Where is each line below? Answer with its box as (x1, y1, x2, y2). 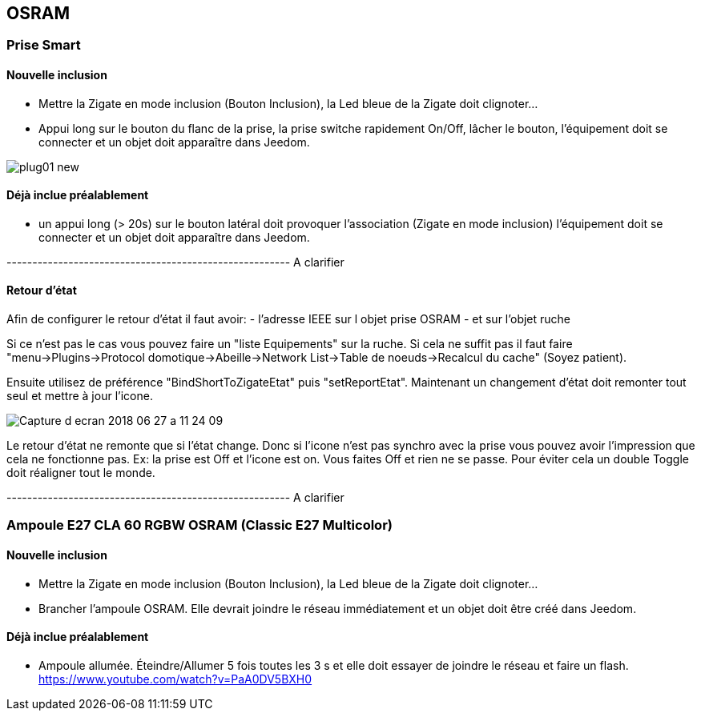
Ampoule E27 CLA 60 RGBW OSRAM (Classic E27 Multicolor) (6, 517, 393, 534)
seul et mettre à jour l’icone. (6, 389, 153, 403)
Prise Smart (6, 37, 81, 54)
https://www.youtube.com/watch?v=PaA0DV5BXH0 (38, 671, 312, 686)
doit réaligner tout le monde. (6, 466, 155, 480)
